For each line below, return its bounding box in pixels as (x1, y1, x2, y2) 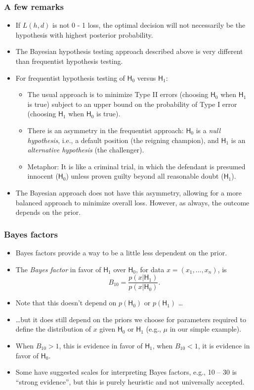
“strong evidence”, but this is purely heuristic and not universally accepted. (15, 376, 245, 387)
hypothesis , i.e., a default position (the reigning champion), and (27, 135, 219, 145)
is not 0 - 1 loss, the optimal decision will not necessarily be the (52, 20, 246, 30)
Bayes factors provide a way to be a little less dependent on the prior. (15, 247, 227, 257)
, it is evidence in (198, 340, 250, 350)
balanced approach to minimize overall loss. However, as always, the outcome (15, 197, 250, 207)
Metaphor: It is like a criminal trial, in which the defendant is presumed (27, 161, 246, 171)
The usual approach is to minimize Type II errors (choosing (27, 89, 209, 99)
